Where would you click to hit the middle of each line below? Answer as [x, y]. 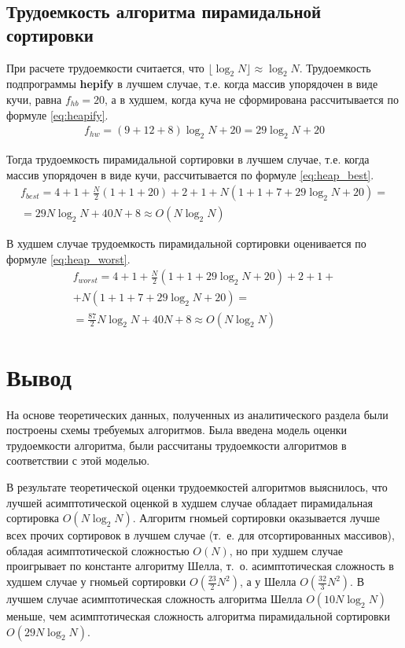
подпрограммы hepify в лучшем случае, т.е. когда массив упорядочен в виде [192, 84]
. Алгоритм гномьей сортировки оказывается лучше [256, 518]
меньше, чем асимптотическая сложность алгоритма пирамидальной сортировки [198, 616]
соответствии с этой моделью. [78, 460]
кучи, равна [34, 99]
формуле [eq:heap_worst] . [68, 258]
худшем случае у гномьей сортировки [96, 581]
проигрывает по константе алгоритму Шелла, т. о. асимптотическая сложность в [200, 566]
